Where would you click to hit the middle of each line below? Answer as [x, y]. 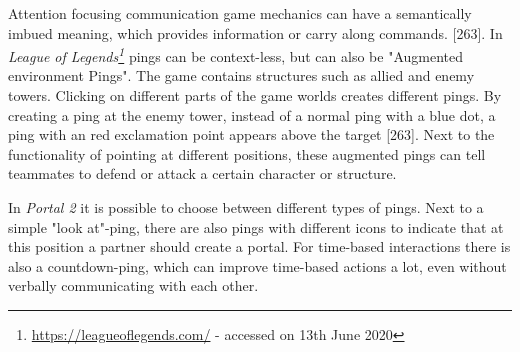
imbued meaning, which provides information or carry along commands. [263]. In [255, 32]
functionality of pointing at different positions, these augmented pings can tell [247, 153]
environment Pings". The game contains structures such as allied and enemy [241, 75]
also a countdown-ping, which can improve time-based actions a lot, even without [257, 265]
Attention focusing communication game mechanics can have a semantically [240, 13]
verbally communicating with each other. [133, 285]
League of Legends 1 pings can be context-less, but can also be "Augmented [236, 54]
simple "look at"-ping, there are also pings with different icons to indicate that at [256, 226]
